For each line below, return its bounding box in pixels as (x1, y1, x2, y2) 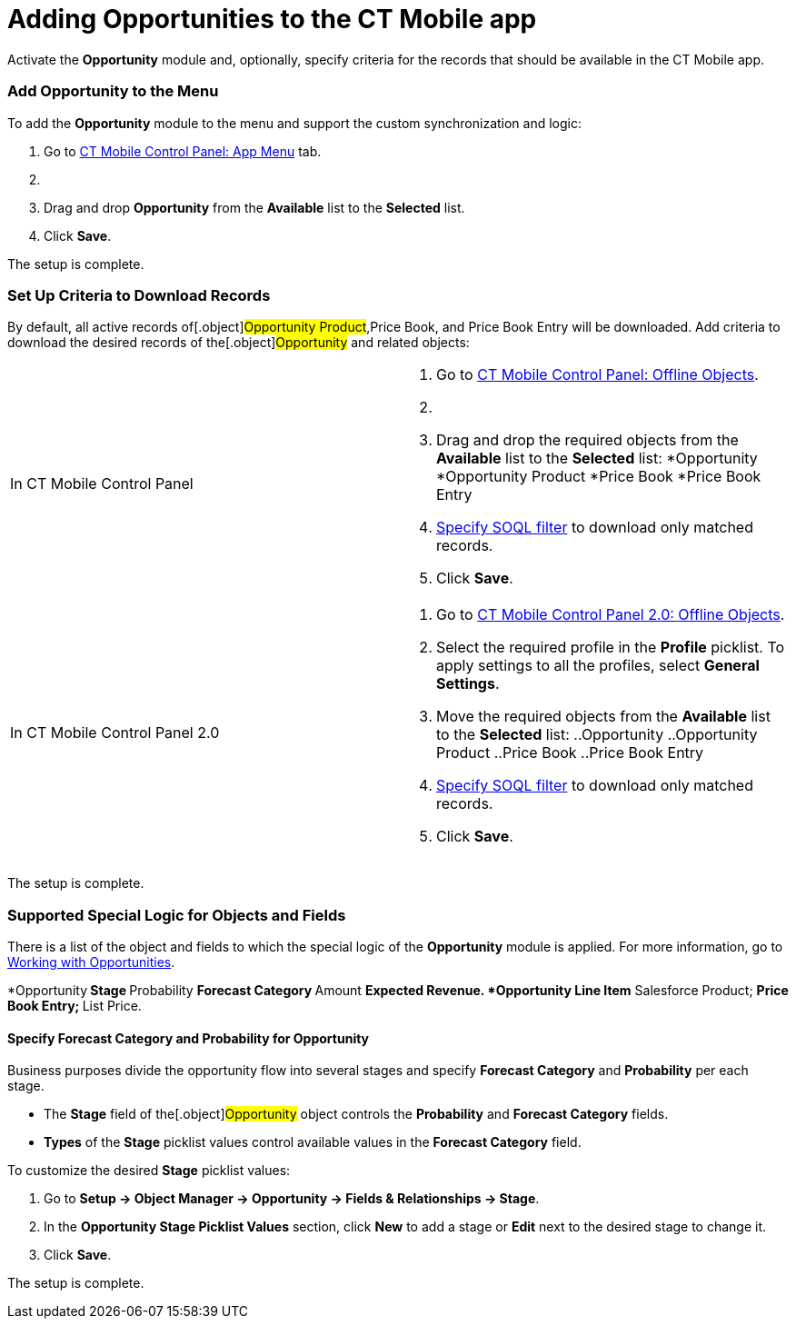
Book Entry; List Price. (7, 998, 142, 1013)
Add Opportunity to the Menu (7, 82, 219, 101)
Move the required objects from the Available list (436, 707, 771, 726)
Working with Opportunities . (7, 954, 175, 970)
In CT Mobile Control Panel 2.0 (10, 723, 220, 743)
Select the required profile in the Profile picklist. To (436, 638, 785, 657)
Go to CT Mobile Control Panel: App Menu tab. (44, 143, 322, 159)
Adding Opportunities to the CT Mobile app (7, 4, 537, 35)
